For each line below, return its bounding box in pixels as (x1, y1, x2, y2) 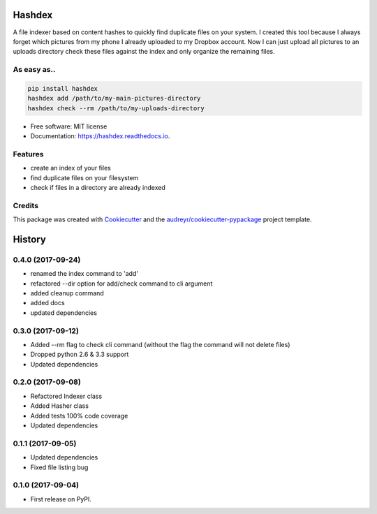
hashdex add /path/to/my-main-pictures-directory (27, 94, 201, 103)
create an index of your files (30, 164, 111, 172)
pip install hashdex (27, 85, 98, 92)
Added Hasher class (30, 402, 89, 410)
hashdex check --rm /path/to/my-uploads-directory (27, 104, 205, 112)
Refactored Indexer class (30, 392, 103, 400)
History (13, 233, 47, 245)
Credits (13, 200, 38, 210)
